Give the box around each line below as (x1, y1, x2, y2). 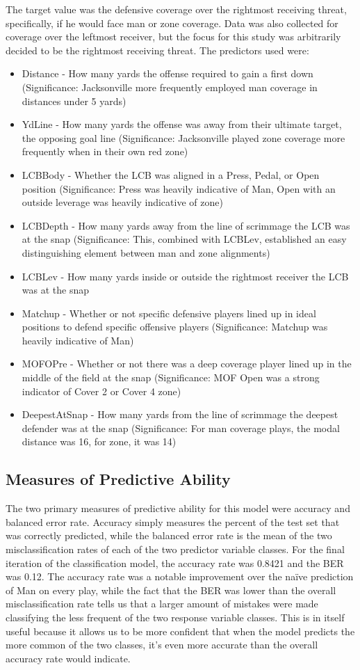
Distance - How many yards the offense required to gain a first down (22, 66, 313, 81)
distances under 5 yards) (22, 93, 126, 108)
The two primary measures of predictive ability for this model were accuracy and (6, 501, 350, 516)
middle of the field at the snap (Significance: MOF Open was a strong (22, 370, 320, 385)
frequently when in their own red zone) (22, 144, 188, 159)
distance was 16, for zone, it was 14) (22, 434, 177, 449)
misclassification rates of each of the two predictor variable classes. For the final (6, 542, 345, 557)
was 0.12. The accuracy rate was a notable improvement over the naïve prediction (6, 569, 354, 584)
